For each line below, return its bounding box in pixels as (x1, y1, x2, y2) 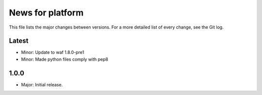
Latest (9, 37, 29, 45)
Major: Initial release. (21, 81, 63, 87)
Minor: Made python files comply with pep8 (21, 56, 109, 62)
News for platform (9, 7, 84, 18)
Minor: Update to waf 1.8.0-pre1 (21, 49, 84, 55)
